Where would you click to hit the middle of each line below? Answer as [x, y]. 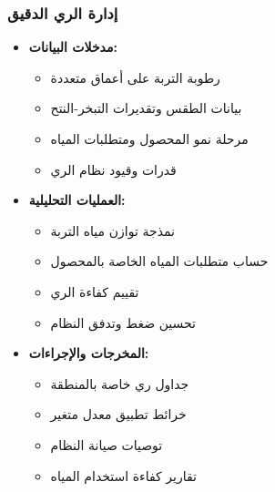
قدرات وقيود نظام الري [113, 169]
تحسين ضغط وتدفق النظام [123, 322]
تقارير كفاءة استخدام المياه [123, 475]
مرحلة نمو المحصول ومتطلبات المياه [149, 138]
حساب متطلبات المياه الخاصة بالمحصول [159, 261]
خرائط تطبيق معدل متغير [118, 414]
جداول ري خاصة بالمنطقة [120, 383]
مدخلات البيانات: [73, 47]
